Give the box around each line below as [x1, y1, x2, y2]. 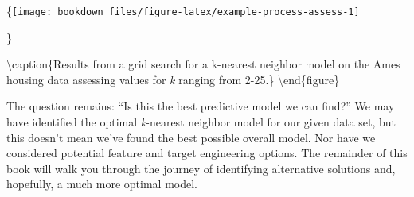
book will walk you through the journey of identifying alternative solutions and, [6, 160, 396, 176]
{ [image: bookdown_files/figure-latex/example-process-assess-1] [6, 2, 360, 18]
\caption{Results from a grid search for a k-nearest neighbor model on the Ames [6, 56, 400, 72]
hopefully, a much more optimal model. [6, 176, 198, 192]
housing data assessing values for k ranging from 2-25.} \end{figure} [6, 71, 340, 87]
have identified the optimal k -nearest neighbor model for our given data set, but [6, 114, 396, 130]
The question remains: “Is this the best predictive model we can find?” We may [6, 98, 395, 114]
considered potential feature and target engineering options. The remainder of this [6, 145, 408, 161]
